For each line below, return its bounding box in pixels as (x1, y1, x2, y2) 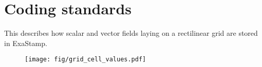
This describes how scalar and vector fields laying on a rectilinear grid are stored (4, 28, 258, 38)
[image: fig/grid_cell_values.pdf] (25, 56, 146, 63)
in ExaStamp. (4, 37, 47, 48)
